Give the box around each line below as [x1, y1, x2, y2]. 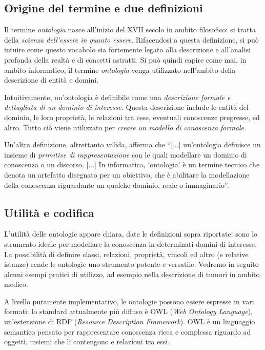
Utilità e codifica [4, 204, 94, 220]
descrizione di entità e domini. [4, 74, 99, 85]
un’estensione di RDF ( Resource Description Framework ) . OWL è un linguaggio [4, 316, 255, 327]
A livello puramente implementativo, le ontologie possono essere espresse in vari [4, 296, 254, 306]
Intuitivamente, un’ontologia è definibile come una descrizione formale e [4, 91, 231, 102]
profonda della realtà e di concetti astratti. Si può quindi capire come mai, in [4, 54, 247, 65]
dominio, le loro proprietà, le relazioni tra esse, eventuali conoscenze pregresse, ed [4, 111, 260, 122]
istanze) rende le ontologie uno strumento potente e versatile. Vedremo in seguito [4, 259, 259, 269]
